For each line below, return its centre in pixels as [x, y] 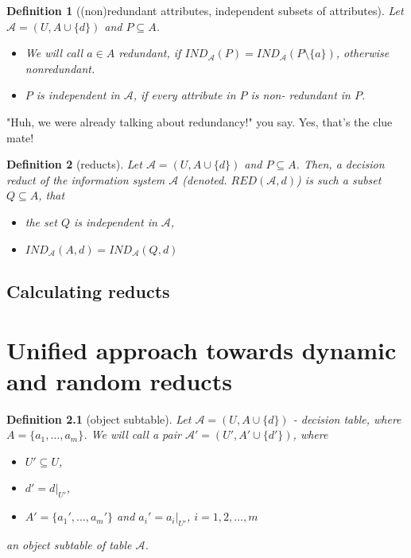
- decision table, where [347, 418]
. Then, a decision [340, 164]
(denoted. [205, 179]
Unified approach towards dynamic [202, 349]
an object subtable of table [69, 544]
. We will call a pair [132, 434]
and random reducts [119, 380]
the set [41, 221]
